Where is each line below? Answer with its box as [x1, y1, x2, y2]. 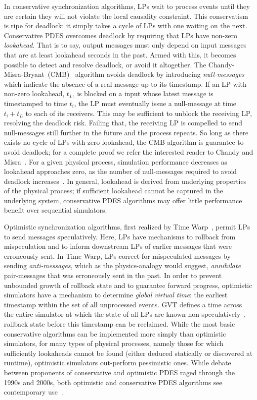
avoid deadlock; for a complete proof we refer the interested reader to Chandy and [4, 146, 253, 157]
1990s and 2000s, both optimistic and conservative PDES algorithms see [4, 377, 222, 387]
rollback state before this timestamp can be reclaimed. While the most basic [4, 319, 235, 329]
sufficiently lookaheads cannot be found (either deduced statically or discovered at [4, 347, 253, 358]
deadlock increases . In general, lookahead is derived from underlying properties [4, 175, 247, 186]
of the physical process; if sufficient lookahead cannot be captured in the [4, 185, 223, 196]
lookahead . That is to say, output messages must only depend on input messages [4, 40, 247, 50]
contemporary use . [4, 387, 63, 397]
